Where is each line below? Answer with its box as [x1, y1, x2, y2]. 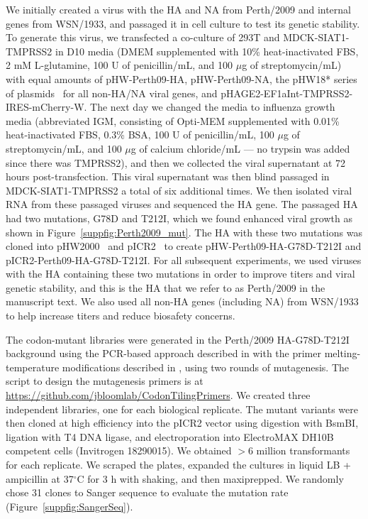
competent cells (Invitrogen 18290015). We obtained [6, 443, 232, 458]
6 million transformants [247, 443, 350, 458]
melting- [324, 346, 361, 361]
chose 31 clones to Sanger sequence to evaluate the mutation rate [6, 485, 289, 500]
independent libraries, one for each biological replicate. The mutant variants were [6, 401, 358, 416]
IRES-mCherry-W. [6, 99, 87, 114]
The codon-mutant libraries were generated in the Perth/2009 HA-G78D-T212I [6, 332, 350, 346]
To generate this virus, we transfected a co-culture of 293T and [6, 30, 280, 45]
